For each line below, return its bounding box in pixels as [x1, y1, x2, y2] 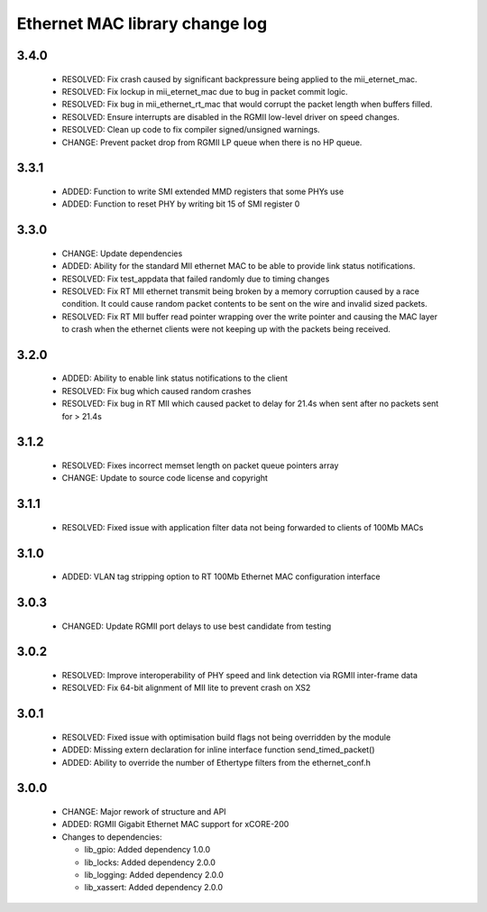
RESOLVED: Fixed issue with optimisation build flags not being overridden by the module [61, 732, 391, 742]
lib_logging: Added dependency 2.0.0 [84, 870, 225, 880]
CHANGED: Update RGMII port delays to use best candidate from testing [61, 621, 332, 631]
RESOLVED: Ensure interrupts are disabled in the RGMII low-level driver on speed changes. [61, 111, 400, 122]
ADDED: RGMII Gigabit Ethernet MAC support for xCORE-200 [61, 819, 289, 830]
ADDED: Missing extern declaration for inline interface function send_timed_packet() [61, 744, 375, 755]
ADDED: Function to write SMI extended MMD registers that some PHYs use [61, 186, 345, 197]
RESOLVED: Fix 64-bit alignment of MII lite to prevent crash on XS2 [61, 682, 311, 694]
